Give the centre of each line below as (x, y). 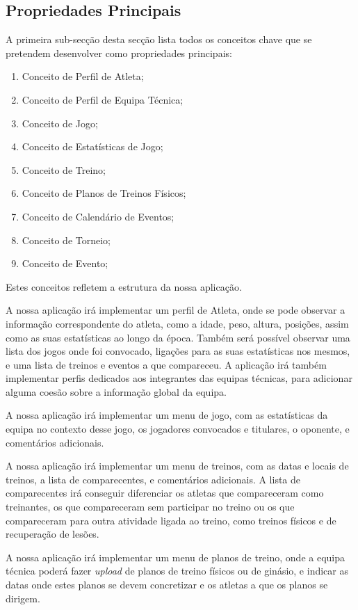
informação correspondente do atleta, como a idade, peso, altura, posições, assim (177, 323)
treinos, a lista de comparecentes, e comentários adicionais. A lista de (153, 479)
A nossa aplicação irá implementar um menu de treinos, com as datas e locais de (177, 466)
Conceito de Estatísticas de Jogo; (92, 146)
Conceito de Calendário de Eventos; (98, 216)
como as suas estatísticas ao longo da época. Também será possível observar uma (178, 337)
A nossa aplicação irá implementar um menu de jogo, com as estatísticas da (167, 415)
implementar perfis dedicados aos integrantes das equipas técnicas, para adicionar (179, 378)
